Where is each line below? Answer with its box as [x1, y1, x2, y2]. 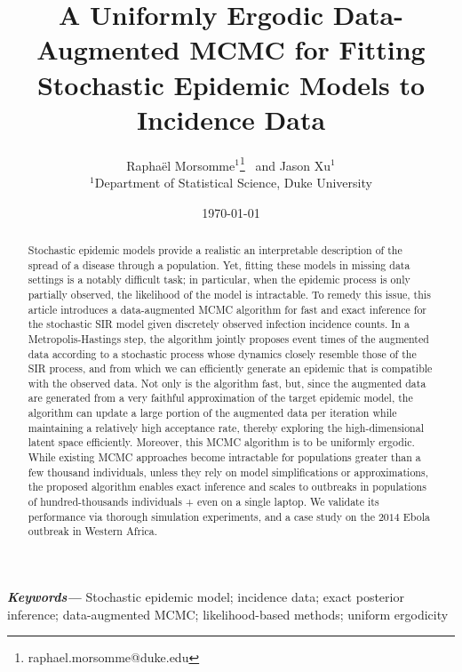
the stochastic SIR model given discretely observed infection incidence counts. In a [28, 316, 410, 332]
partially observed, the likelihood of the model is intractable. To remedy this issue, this [28, 286, 431, 301]
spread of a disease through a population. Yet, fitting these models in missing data [28, 257, 410, 272]
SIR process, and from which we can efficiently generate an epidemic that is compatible [28, 361, 433, 376]
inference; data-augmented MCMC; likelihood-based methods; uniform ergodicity [7, 604, 449, 623]
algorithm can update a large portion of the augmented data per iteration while [28, 405, 397, 420]
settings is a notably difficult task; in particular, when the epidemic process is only [28, 272, 410, 287]
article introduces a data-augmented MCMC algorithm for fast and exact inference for [28, 301, 427, 316]
